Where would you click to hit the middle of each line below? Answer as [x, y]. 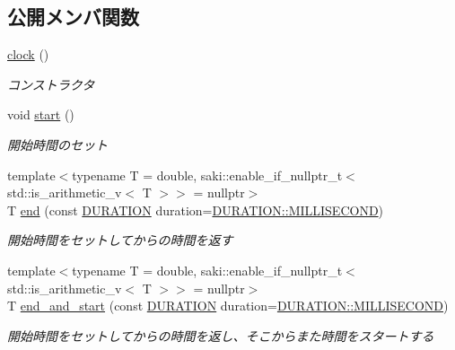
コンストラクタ [51, 84]
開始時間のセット [57, 144]
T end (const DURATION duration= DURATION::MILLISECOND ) [196, 210]
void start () [41, 114]
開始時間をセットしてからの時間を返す [120, 240]
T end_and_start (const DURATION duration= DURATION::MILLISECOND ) [228, 306]
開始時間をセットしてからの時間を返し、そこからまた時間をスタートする [221, 335]
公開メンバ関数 [73, 17]
